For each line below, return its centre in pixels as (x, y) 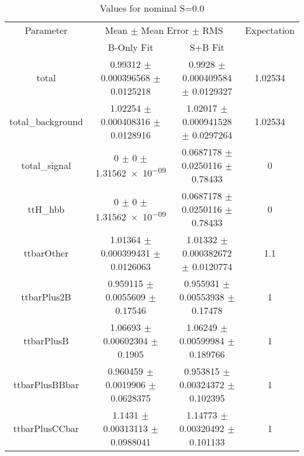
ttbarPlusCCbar (46, 428)
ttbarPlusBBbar (46, 384)
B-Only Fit (131, 47)
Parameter (46, 30)
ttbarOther (46, 253)
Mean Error (165, 30)
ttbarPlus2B (46, 297)
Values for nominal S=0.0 (152, 8)
